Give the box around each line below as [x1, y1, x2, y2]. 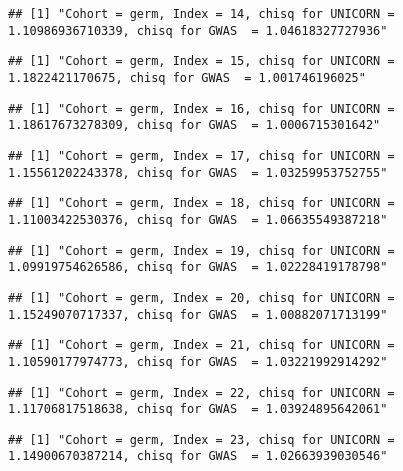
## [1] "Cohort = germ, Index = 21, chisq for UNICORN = [8, 338, 395, 353]
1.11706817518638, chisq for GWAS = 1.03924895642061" [8, 402, 388, 417]
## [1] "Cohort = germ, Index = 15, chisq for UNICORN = [8, 54, 395, 69]
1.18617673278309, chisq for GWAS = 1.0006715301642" [8, 118, 381, 133]
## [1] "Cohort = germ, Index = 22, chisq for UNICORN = [8, 385, 395, 400]
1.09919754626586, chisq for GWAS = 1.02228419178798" [8, 260, 388, 275]
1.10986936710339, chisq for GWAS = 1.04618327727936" [8, 23, 388, 38]
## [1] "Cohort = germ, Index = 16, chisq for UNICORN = [8, 101, 395, 116]
